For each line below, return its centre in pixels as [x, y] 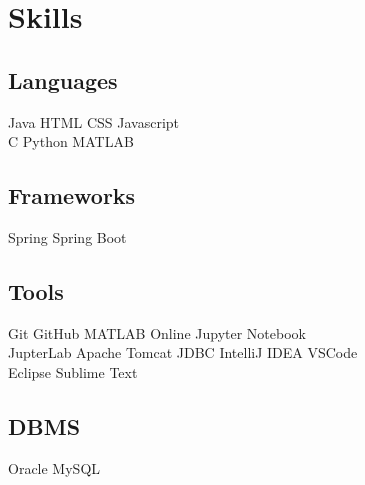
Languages [63, 79]
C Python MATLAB [71, 141]
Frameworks [72, 195]
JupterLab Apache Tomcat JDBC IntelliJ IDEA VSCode [183, 352]
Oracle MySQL [54, 467]
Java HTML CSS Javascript [94, 121]
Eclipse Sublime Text [73, 371]
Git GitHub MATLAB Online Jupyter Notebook [157, 332]
